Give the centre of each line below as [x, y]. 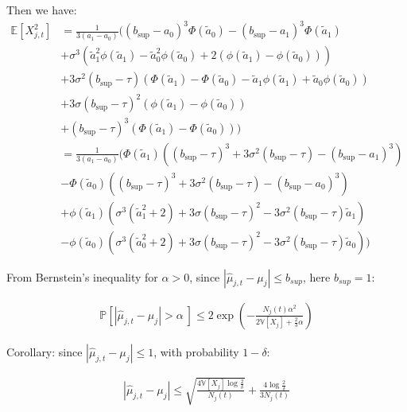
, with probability [196, 351]
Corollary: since [45, 351]
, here [317, 276]
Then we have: [42, 10]
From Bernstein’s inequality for [82, 276]
